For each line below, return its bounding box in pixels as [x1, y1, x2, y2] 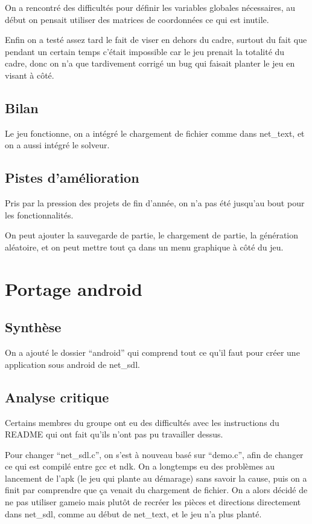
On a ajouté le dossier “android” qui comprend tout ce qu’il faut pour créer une [5, 346, 300, 359]
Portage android [5, 276, 142, 301]
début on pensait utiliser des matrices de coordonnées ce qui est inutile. [5, 13, 269, 25]
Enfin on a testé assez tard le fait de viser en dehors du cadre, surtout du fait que [5, 33, 307, 46]
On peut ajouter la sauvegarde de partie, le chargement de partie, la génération [5, 229, 299, 241]
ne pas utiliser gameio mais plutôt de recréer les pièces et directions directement [5, 496, 301, 508]
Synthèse [5, 318, 62, 336]
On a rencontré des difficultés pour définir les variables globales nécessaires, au [5, 1, 296, 13]
